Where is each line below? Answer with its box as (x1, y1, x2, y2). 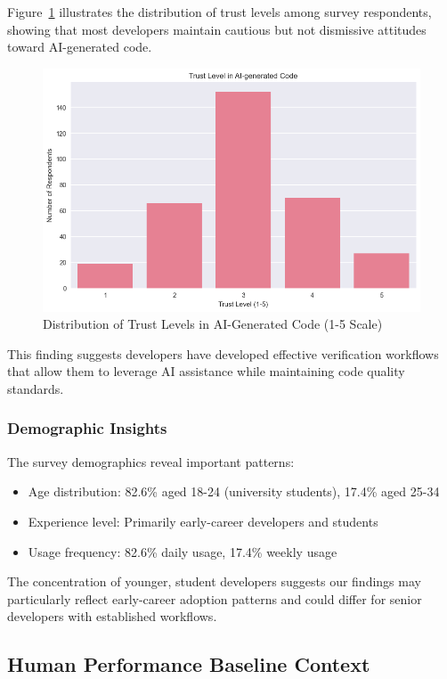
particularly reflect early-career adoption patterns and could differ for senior (7, 589, 422, 608)
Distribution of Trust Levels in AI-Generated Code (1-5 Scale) (43, 315, 383, 333)
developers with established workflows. (7, 607, 217, 626)
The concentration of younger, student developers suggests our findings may (7, 572, 421, 591)
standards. (7, 379, 64, 397)
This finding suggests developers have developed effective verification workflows (7, 344, 439, 363)
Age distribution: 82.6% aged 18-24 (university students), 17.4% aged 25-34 (28, 482, 440, 501)
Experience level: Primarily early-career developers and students (28, 511, 378, 530)
